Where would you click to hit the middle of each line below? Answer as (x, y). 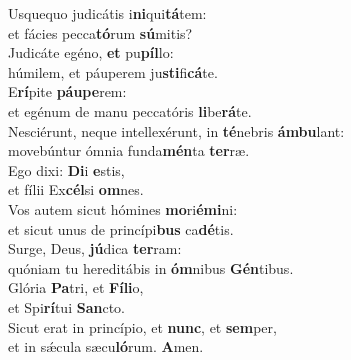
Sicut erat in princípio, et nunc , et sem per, (142, 326)
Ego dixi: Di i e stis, (66, 169)
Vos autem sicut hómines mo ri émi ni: (123, 208)
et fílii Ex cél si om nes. (76, 189)
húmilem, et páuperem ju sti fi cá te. (113, 71)
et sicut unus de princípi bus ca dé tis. (121, 228)
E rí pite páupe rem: (67, 91)
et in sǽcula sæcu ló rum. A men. (106, 346)
